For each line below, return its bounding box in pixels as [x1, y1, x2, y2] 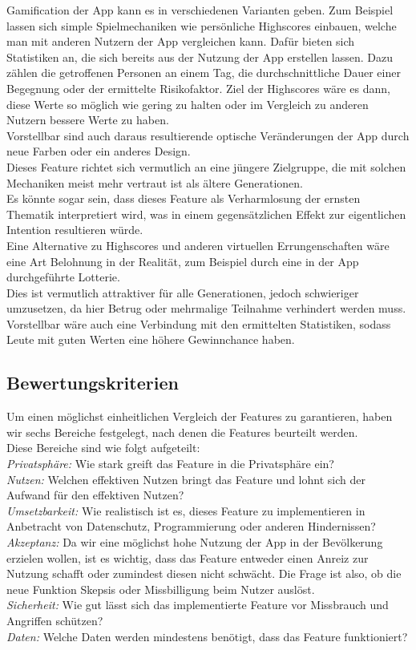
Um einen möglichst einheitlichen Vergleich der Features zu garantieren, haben [6, 408, 393, 425]
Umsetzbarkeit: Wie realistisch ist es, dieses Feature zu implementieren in [6, 502, 366, 519]
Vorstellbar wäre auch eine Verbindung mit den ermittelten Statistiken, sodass [6, 315, 391, 332]
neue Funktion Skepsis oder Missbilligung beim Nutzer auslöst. [6, 580, 315, 597]
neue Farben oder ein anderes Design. [6, 143, 191, 159]
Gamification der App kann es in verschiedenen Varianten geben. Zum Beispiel [6, 2, 394, 18]
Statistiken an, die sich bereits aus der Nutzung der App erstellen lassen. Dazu [6, 48, 393, 65]
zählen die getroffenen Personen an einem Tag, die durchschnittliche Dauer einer [6, 64, 401, 81]
